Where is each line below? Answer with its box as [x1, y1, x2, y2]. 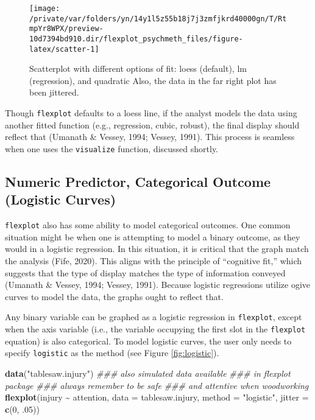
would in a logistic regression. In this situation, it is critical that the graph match [5, 242, 309, 255]
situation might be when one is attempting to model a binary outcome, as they [5, 230, 300, 243]
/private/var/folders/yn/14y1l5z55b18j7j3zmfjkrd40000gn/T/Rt [29, 14, 287, 23]
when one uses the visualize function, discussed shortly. [5, 142, 219, 155]
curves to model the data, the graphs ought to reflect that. [5, 290, 224, 303]
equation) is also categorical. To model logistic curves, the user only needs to [5, 334, 292, 347]
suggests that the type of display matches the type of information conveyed [5, 266, 286, 279]
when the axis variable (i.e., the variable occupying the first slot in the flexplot [5, 323, 306, 335]
